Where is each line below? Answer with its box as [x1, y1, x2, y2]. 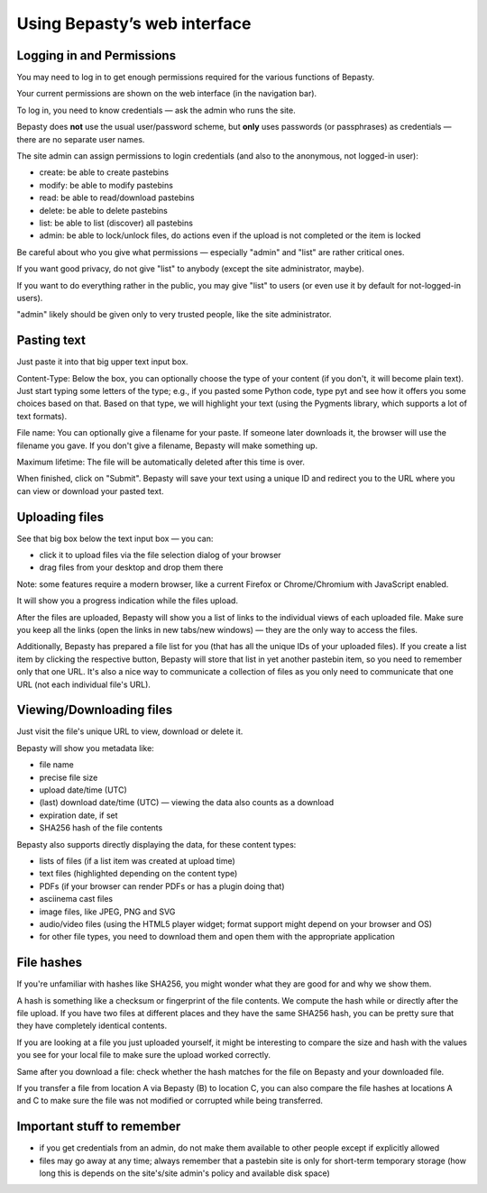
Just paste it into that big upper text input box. [16, 356, 188, 367]
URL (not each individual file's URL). [16, 679, 151, 690]
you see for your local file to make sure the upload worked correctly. [16, 1050, 271, 1060]
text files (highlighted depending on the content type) [39, 868, 238, 879]
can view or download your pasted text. [16, 485, 164, 496]
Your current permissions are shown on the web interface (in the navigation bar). [16, 88, 317, 99]
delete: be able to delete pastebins [39, 205, 169, 216]
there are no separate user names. [16, 133, 145, 144]
